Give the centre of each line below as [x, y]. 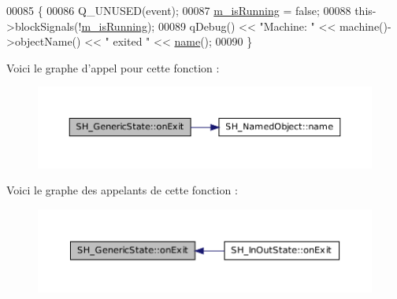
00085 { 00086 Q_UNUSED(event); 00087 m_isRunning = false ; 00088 [179, 10]
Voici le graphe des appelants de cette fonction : [122, 190]
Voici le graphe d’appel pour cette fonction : [113, 67]
